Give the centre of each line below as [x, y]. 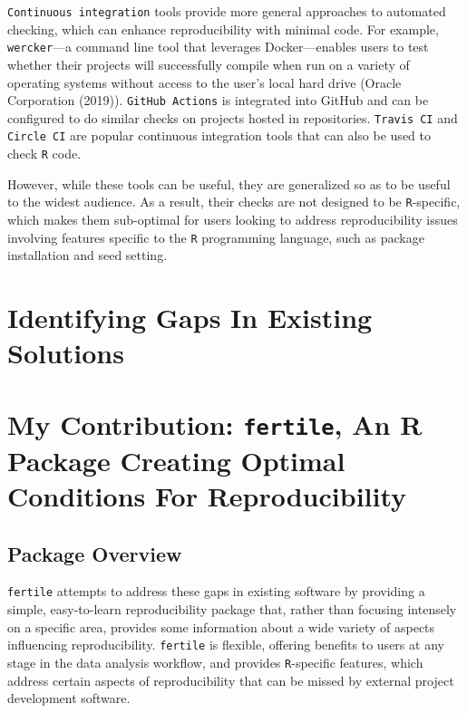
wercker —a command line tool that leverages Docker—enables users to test [218, 47]
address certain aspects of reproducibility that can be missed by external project [231, 680]
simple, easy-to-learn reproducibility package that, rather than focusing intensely [232, 609]
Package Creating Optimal [176, 460]
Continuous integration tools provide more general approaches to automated [227, 11]
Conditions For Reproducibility [207, 496]
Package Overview [95, 553]
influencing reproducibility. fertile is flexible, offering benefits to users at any [226, 645]
